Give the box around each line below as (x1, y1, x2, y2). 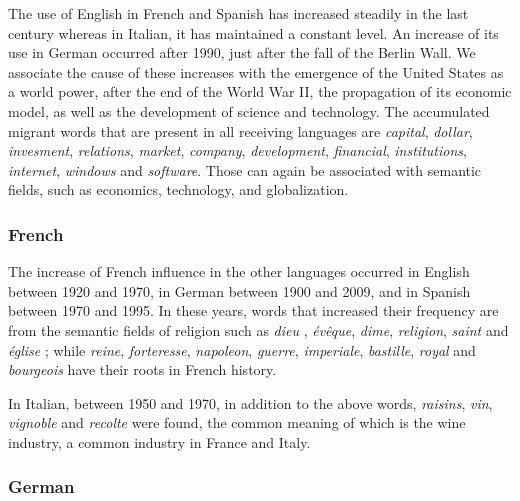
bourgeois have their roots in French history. (8, 359, 277, 380)
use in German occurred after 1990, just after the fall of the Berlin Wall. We (8, 42, 476, 63)
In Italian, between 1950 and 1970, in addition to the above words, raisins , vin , (8, 392, 493, 413)
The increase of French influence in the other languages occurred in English (8, 261, 470, 282)
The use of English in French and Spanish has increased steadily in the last (8, 3, 469, 23)
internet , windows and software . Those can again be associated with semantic (8, 159, 482, 180)
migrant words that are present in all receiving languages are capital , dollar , (8, 120, 473, 141)
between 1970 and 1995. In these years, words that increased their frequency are (8, 300, 499, 321)
